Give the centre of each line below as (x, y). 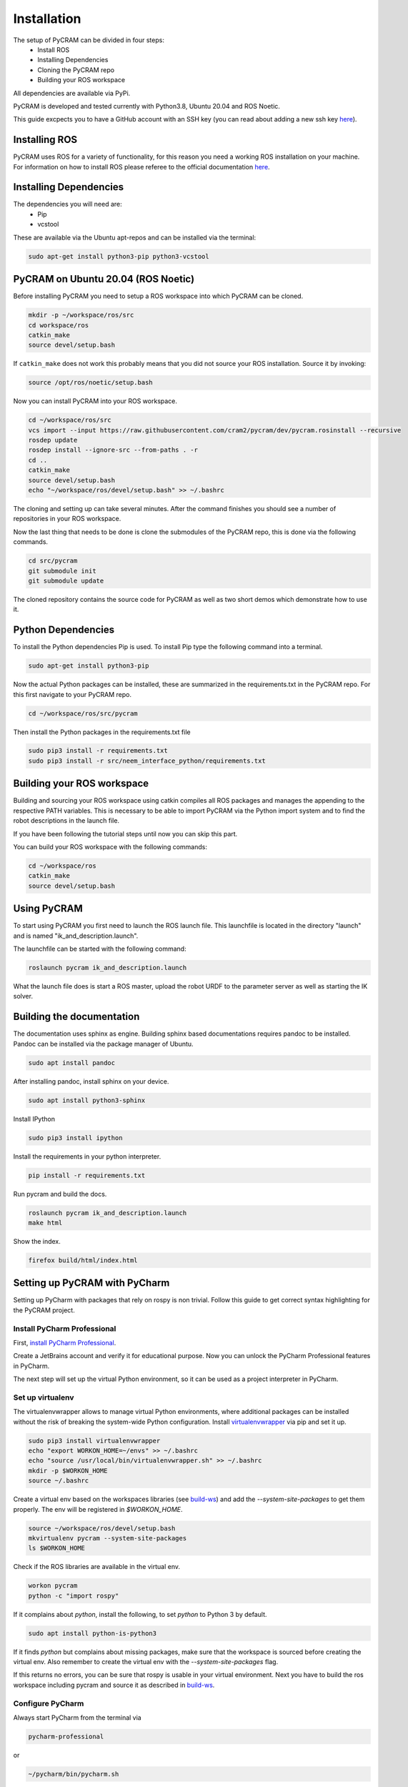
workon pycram (53, 1586)
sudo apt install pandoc (72, 1063)
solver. (23, 996)
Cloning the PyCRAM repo (76, 70)
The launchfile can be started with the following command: (100, 949)
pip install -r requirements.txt (87, 1175)
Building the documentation (76, 1017)
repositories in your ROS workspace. (67, 519)
